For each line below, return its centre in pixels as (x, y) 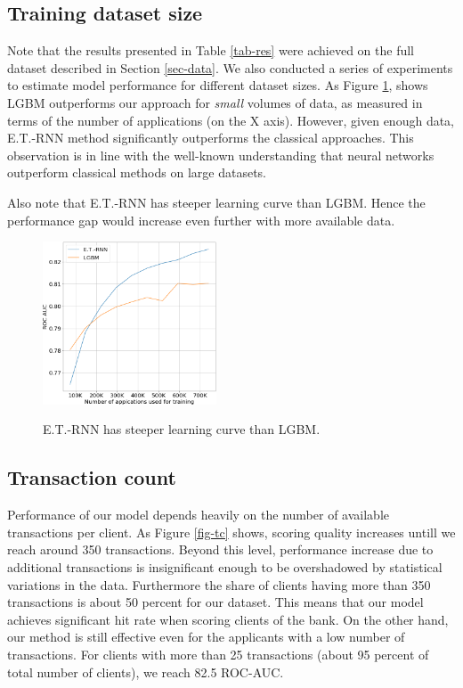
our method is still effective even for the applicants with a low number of (206, 637)
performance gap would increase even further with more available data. (201, 220)
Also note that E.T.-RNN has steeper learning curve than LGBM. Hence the (216, 202)
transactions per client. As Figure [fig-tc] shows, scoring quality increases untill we (231, 532)
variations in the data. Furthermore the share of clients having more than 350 (219, 584)
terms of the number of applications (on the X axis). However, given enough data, (231, 120)
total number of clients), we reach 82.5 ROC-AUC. (146, 672)
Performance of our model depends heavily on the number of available (199, 515)
